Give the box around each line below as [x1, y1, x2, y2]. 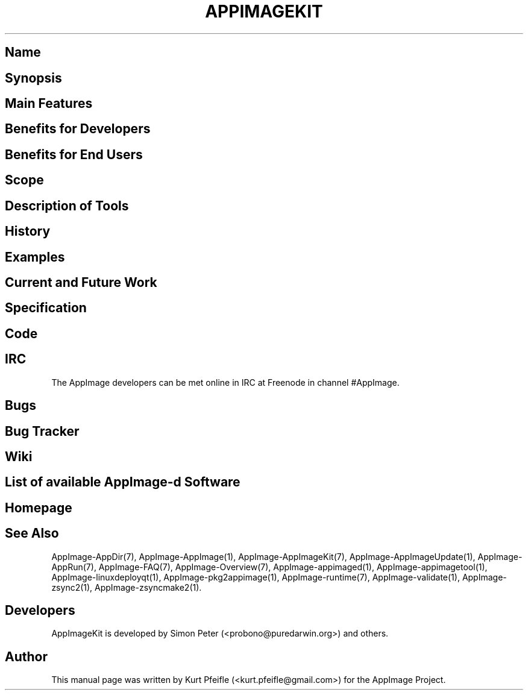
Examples [5, 249, 65, 265]
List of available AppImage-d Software [5, 474, 240, 490]
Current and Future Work [5, 274, 157, 290]
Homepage [5, 500, 72, 515]
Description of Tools [5, 198, 129, 213]
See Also [5, 526, 59, 541]
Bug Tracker [5, 423, 80, 439]
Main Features [5, 96, 93, 112]
